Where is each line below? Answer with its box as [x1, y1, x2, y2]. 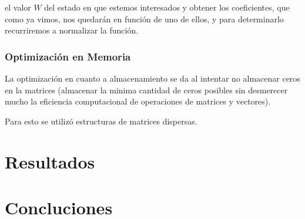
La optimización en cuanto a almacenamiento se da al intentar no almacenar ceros [5, 72, 300, 84]
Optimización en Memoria [5, 49, 131, 63]
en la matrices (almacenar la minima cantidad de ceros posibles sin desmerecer [5, 83, 288, 96]
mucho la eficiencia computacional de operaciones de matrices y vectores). [5, 95, 271, 107]
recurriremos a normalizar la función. [5, 24, 139, 36]
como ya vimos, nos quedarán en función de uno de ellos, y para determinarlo [5, 12, 284, 25]
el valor [5, 1, 31, 13]
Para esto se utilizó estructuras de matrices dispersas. [5, 114, 197, 127]
